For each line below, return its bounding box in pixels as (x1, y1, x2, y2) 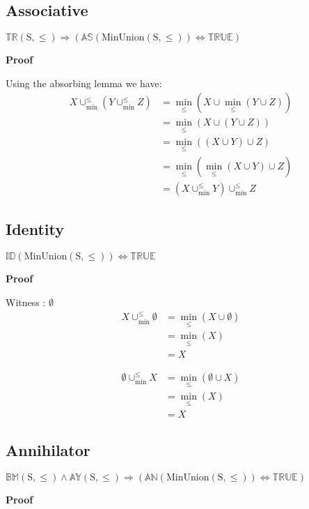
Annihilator (6, 439, 90, 461)
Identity (6, 218, 64, 240)
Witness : (6, 294, 46, 309)
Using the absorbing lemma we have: (6, 75, 162, 90)
